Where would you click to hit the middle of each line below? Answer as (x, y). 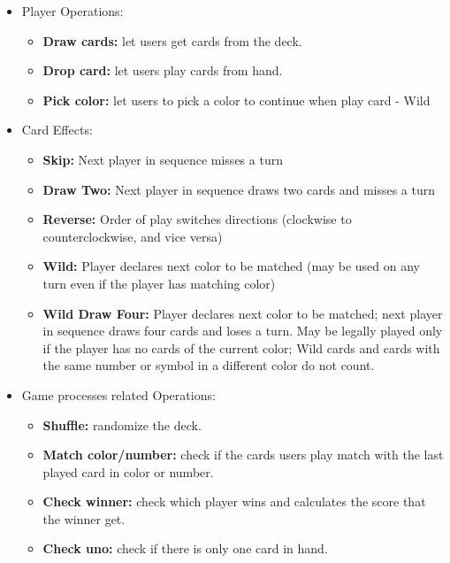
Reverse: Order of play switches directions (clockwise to (197, 219)
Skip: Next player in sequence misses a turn (163, 159)
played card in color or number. (128, 471)
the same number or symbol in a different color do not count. (209, 365)
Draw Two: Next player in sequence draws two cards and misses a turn (239, 189)
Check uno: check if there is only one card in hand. (185, 548)
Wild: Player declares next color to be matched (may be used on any (231, 266)
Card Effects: (57, 130)
